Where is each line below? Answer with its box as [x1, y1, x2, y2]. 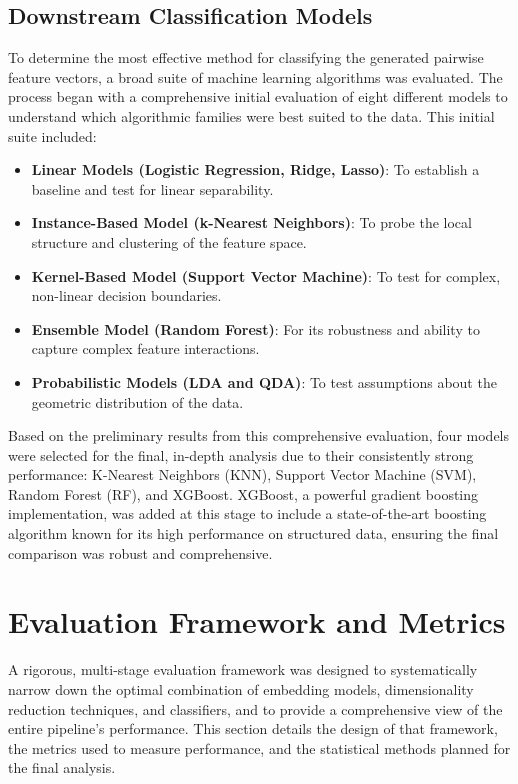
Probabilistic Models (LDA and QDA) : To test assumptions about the [31, 371, 497, 392]
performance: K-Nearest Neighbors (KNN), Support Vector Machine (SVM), [8, 464, 477, 485]
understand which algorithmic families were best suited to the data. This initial [8, 105, 495, 126]
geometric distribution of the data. [31, 391, 244, 412]
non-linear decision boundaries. [31, 285, 222, 306]
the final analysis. [8, 757, 116, 778]
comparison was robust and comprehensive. [8, 542, 273, 563]
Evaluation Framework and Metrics [8, 601, 506, 642]
